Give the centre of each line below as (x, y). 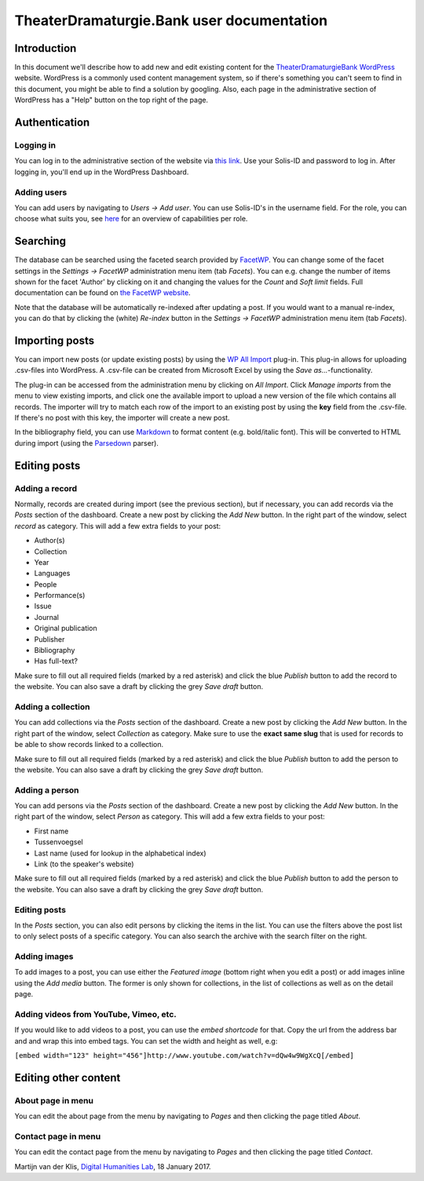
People (46, 584)
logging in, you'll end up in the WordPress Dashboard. (102, 172)
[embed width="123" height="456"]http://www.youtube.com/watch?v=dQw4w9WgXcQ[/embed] (185, 1056)
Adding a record (46, 488)
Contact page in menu (58, 1136)
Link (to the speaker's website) (84, 864)
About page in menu (54, 1100)
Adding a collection (52, 706)
